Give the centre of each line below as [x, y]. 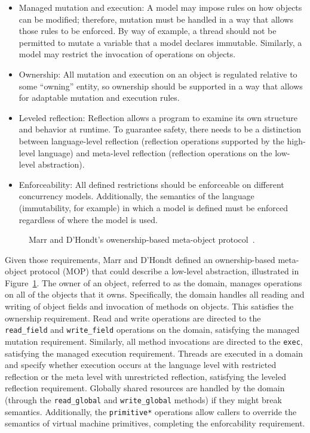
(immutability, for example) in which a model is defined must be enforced [153, 207]
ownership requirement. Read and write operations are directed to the [133, 318]
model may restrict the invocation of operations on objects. [127, 54]
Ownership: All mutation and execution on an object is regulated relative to [158, 74]
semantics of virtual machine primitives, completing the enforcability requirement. [155, 423]
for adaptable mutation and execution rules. [99, 98]
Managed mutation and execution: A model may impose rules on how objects [160, 7]
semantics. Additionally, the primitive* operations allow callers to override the [151, 411]
